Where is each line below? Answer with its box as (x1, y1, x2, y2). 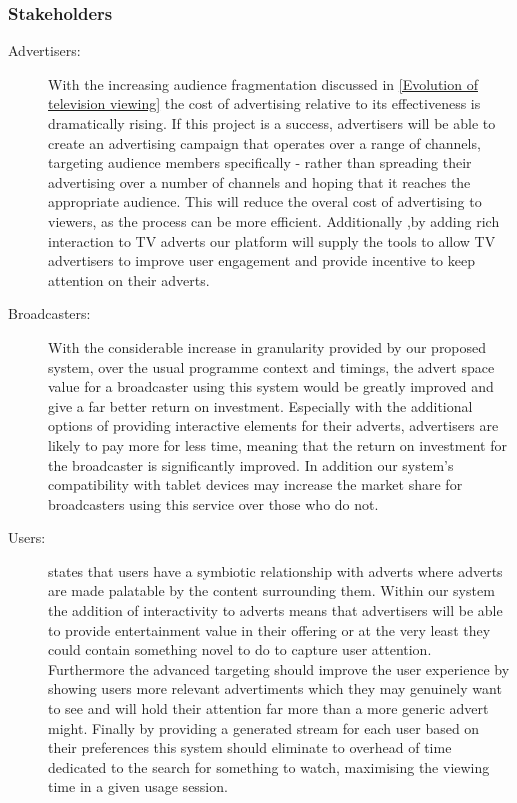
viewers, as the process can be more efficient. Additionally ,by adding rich (48, 210, 500, 231)
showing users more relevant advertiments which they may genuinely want (48, 678, 502, 699)
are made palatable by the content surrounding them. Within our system (48, 580, 495, 601)
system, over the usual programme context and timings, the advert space (48, 356, 495, 377)
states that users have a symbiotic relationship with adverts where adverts (48, 560, 503, 581)
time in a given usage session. (48, 776, 228, 797)
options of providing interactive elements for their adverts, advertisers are (48, 415, 499, 436)
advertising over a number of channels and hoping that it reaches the (48, 171, 471, 192)
